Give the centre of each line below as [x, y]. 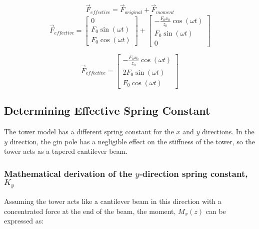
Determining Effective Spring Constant [107, 110]
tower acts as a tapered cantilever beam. [66, 151]
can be [216, 211]
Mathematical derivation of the [68, 173]
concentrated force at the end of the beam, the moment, [90, 211]
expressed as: [24, 221]
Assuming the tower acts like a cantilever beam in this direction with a [113, 201]
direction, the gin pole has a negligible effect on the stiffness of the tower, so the [132, 141]
